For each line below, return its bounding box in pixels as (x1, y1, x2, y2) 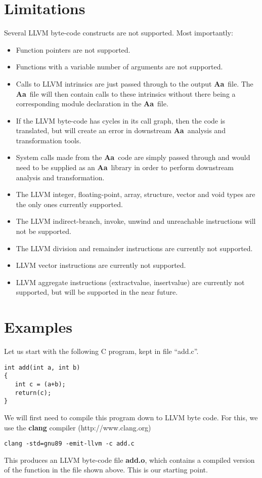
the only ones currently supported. (16, 198, 123, 209)
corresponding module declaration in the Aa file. (16, 98, 168, 109)
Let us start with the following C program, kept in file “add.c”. (4, 346, 199, 356)
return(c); (15, 389, 52, 396)
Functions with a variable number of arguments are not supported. (16, 61, 223, 72)
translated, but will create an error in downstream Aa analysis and (16, 125, 226, 136)
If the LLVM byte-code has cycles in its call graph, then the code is (16, 115, 226, 126)
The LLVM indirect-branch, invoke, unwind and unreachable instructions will (16, 216, 256, 226)
